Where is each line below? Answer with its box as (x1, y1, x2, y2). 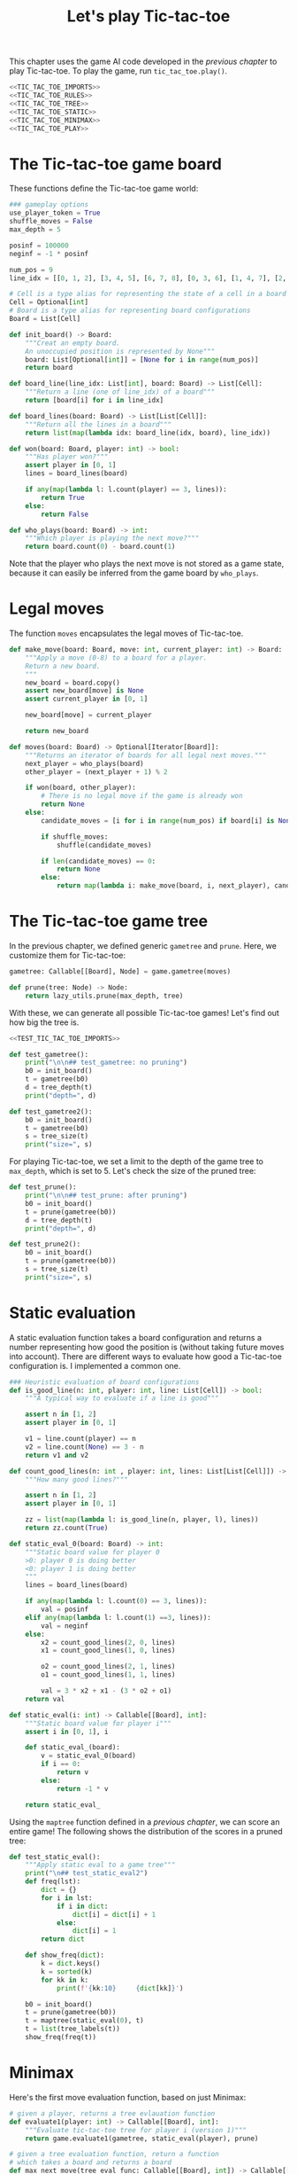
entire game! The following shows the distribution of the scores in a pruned (9, 1826, 283, 1836)
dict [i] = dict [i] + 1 (72, 1910, 156, 1919)
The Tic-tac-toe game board (9, 153, 223, 174)
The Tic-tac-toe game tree (9, 911, 209, 932)
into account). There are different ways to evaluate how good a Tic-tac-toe (9, 1350, 283, 1362)
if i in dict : (56, 1902, 109, 1911)
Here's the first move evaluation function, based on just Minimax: (9, 2092, 247, 2102)
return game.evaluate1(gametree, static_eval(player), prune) (25, 2134, 259, 2143)
